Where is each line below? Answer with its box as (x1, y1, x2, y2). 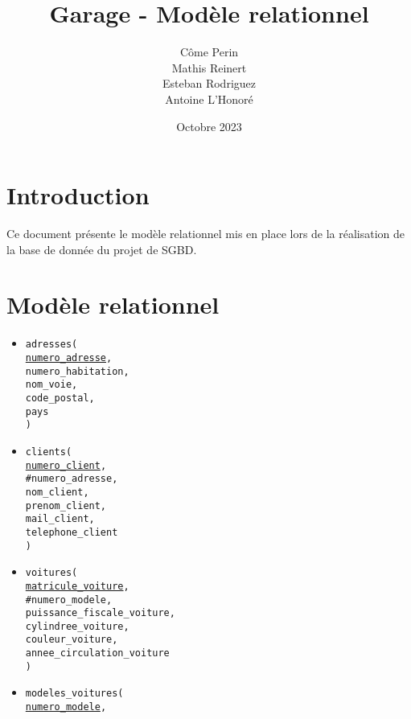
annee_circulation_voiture (25, 647, 170, 659)
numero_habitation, (25, 365, 129, 377)
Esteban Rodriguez (162, 75, 257, 92)
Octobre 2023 (176, 117, 242, 134)
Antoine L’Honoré (165, 90, 253, 107)
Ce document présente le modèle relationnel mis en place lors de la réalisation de (6, 225, 405, 242)
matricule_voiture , (25, 580, 129, 592)
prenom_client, (25, 499, 107, 512)
